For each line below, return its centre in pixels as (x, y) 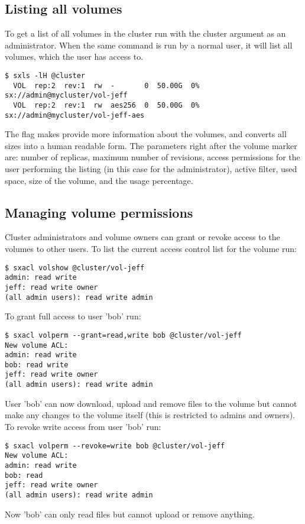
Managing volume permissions (99, 212)
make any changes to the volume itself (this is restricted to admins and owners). (150, 415)
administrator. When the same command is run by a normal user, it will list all (149, 45)
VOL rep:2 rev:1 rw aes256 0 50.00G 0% (106, 105)
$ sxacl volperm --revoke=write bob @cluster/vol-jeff (115, 446)
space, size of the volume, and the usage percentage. (99, 180)
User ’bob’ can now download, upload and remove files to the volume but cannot (151, 403)
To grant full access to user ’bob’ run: (73, 316)
